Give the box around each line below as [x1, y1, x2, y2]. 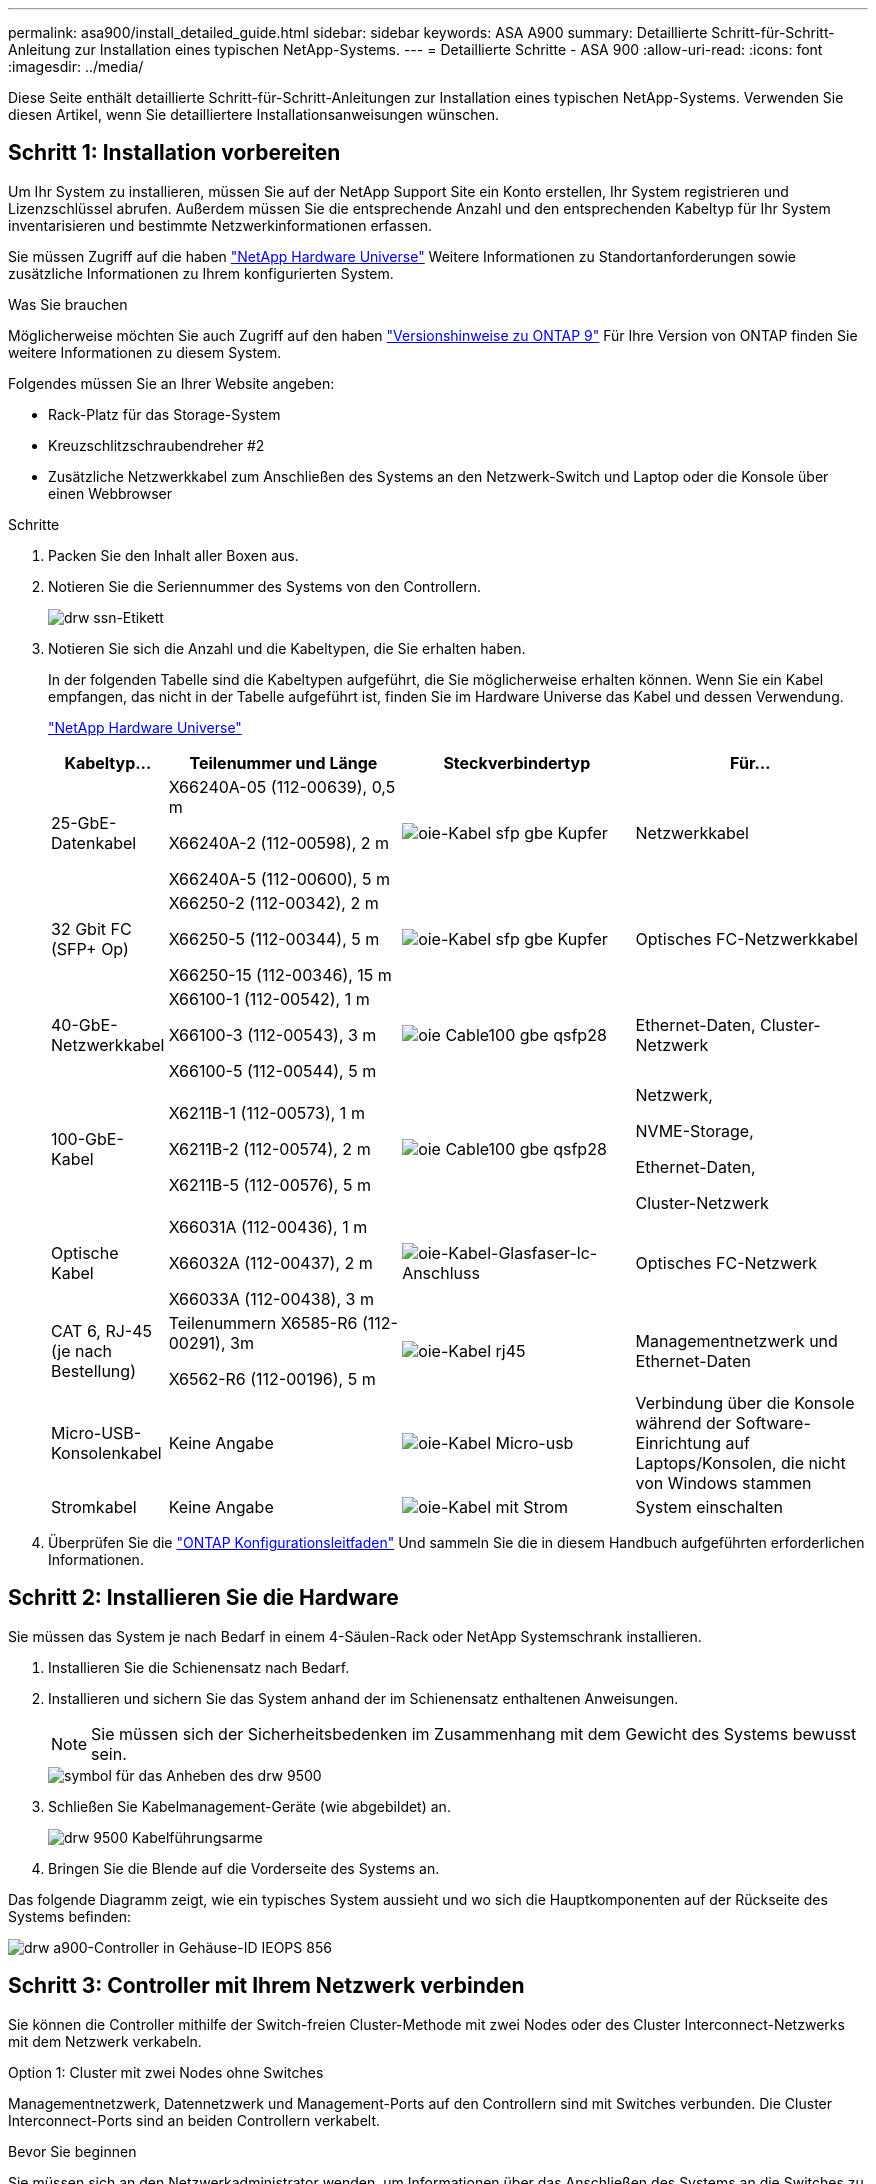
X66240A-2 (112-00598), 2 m [168, 832, 390, 853]
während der [635, 1412, 732, 1433]
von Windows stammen [635, 1472, 812, 1493]
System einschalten [635, 1496, 783, 1517]
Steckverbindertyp [443, 752, 591, 773]
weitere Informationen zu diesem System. [8, 343, 282, 361]
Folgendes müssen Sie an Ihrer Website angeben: [8, 374, 335, 392]
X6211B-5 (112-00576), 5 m [168, 1174, 371, 1195]
